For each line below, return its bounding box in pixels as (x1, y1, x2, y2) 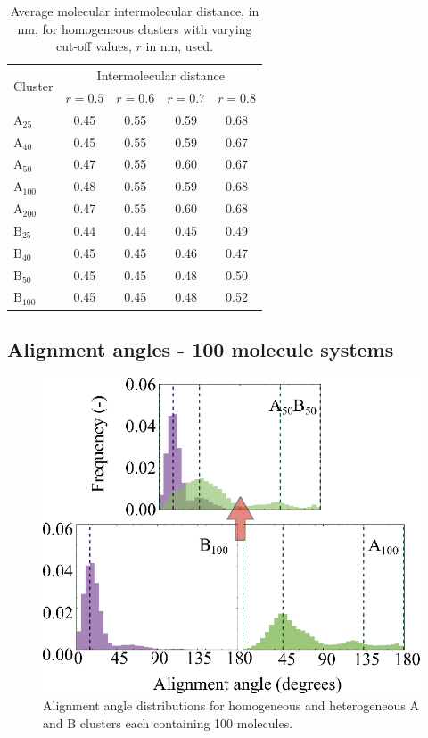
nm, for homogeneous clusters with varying (17, 19, 252, 37)
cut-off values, (55, 37, 132, 55)
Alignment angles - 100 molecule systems (7, 335, 394, 362)
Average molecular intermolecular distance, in (10, 2, 259, 20)
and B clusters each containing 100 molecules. (43, 713, 293, 732)
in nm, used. (145, 37, 214, 55)
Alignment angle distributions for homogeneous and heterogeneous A (43, 696, 420, 715)
